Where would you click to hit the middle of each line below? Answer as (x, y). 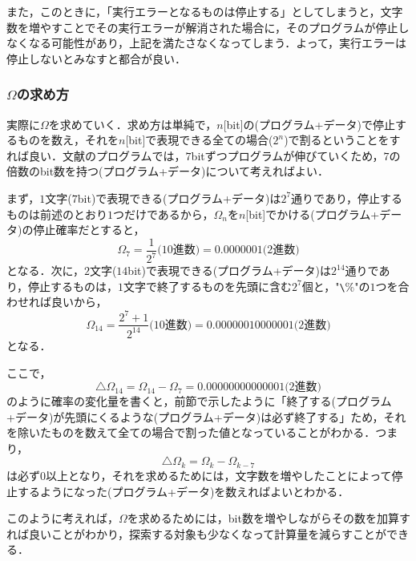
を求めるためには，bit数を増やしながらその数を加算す (269, 518)
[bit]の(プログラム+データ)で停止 (309, 124)
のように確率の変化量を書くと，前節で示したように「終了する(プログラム (199, 401)
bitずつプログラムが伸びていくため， (287, 155)
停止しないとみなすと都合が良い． (96, 58)
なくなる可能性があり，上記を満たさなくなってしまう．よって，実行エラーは (207, 43)
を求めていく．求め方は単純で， (133, 124)
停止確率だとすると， (89, 230)
